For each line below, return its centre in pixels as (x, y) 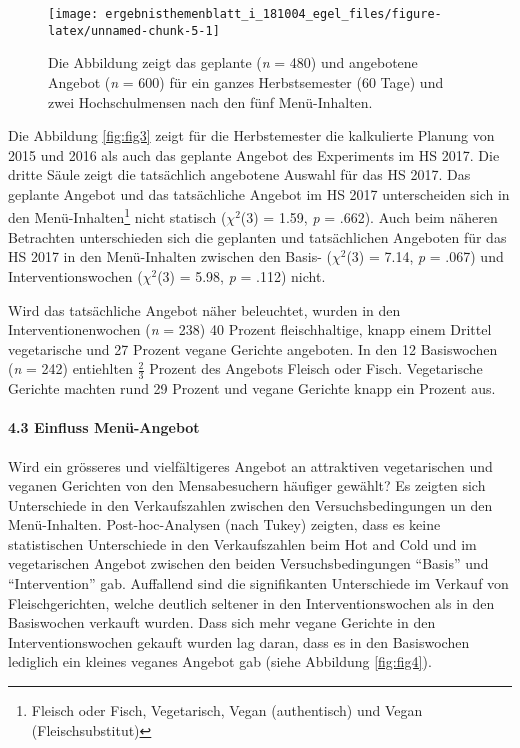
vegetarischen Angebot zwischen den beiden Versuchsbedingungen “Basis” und (248, 563)
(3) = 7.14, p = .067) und (425, 256)
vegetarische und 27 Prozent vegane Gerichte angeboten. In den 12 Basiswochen (253, 348)
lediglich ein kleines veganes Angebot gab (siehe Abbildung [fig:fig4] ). (220, 661)
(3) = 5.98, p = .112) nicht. (241, 275)
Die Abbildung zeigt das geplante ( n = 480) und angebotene (233, 62)
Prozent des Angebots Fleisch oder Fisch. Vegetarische (316, 368)
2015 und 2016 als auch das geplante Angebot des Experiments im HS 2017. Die (254, 154)
